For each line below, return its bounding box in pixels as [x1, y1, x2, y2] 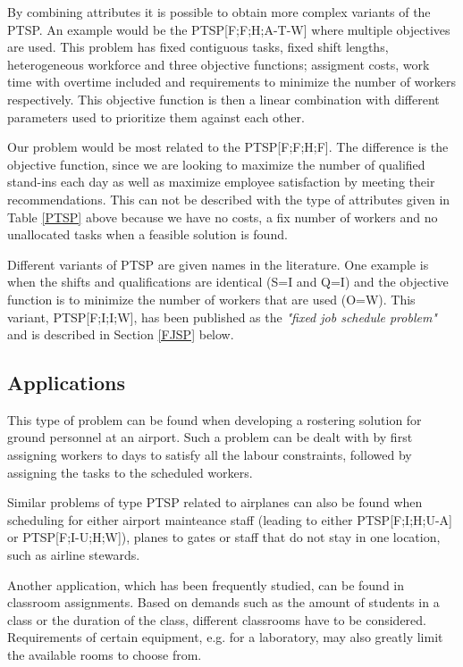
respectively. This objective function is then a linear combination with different [7, 89, 440, 108]
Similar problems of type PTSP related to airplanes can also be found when [7, 493, 423, 512]
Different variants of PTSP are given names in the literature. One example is [7, 254, 429, 273]
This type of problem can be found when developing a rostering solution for [7, 410, 422, 429]
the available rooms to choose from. [7, 646, 202, 664]
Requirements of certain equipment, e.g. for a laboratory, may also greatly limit [7, 628, 443, 646]
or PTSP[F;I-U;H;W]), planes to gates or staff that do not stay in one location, [7, 528, 441, 546]
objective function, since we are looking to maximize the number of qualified [7, 154, 425, 173]
